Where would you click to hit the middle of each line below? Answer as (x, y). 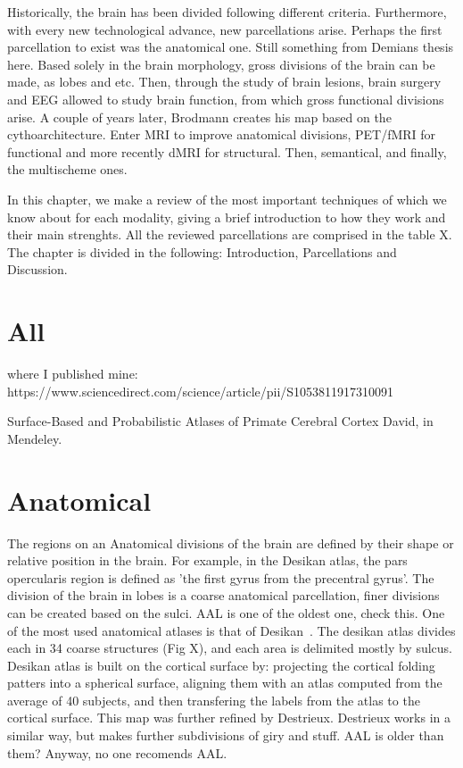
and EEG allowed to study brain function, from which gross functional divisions (226, 99)
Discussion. (37, 269)
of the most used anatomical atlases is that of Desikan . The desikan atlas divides (231, 630)
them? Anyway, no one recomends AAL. (117, 752)
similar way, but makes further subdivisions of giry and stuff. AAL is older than (226, 735)
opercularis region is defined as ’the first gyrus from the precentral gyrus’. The (221, 577)
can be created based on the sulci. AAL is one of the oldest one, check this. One (226, 612)
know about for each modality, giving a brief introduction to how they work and (227, 217)
